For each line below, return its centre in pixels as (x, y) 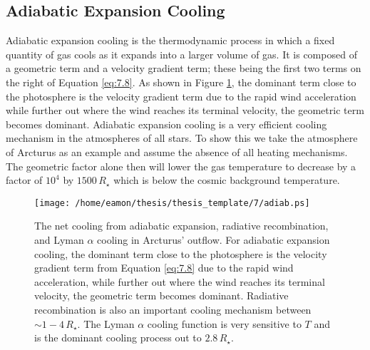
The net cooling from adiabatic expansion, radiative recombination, (181, 226)
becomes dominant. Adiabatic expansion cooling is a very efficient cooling (166, 124)
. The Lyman (106, 323)
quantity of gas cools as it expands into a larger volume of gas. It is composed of (181, 54)
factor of (24, 180)
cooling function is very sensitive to (224, 323)
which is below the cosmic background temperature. (227, 180)
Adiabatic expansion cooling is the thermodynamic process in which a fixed (170, 40)
